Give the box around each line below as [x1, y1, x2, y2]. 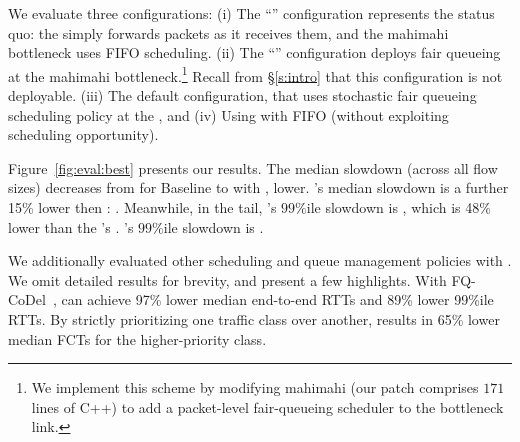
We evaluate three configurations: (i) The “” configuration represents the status [8, 3, 495, 23]
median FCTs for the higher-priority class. [8, 328, 267, 349]
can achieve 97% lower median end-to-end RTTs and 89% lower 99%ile [61, 289, 494, 310]
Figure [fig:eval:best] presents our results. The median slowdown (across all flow [8, 157, 498, 178]
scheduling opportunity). [8, 124, 159, 145]
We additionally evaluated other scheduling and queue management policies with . [8, 250, 512, 271]
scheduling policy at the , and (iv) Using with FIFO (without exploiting [8, 104, 449, 125]
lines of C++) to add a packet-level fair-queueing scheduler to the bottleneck [31, 396, 504, 417]
